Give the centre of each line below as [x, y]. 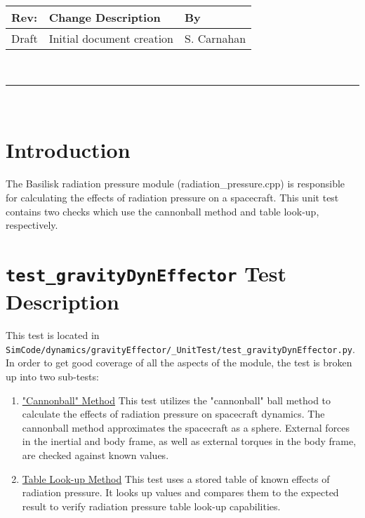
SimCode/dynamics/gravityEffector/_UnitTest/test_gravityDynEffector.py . [180, 348]
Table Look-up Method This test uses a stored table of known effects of [176, 478]
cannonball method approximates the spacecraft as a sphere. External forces [186, 427]
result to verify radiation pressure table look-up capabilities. [151, 506]
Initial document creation [111, 38]
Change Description [105, 17]
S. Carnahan [215, 38]
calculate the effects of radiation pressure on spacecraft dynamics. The [173, 414]
